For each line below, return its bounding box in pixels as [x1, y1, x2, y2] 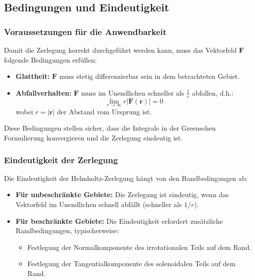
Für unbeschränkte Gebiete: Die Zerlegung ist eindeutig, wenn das [15, 189, 229, 200]
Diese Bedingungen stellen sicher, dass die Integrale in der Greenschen [4, 123, 216, 133]
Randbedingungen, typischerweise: [15, 225, 119, 236]
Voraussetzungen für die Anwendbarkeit [4, 25, 167, 37]
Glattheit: [15, 71, 50, 81]
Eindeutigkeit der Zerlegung [4, 153, 118, 166]
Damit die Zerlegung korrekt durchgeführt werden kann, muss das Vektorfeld [4, 45, 237, 55]
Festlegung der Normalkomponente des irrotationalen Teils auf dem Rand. [27, 242, 252, 252]
